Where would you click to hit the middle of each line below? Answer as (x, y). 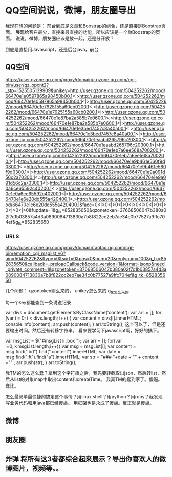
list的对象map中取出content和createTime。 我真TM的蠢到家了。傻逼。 (88, 379)
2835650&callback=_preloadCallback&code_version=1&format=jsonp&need (85, 264)
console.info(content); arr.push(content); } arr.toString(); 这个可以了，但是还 (85, 324)
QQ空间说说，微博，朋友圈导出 (71, 10)
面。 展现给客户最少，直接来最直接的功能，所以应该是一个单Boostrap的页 (83, 32)
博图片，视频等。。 (34, 468)
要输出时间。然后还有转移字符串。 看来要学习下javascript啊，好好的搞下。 (83, 331)
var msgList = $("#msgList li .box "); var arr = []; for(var (64, 341)
